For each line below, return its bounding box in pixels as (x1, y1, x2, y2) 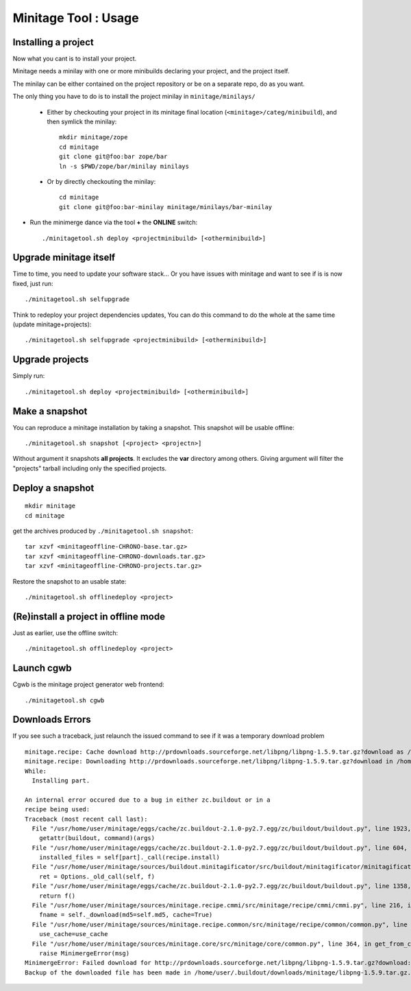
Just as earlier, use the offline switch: (12, 628, 119, 637)
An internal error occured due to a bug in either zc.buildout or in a (25, 796, 271, 804)
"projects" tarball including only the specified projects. (12, 464, 167, 473)
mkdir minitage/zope (59, 134, 128, 141)
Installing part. (32, 776, 90, 785)
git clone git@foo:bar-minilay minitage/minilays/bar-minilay (59, 203, 273, 211)
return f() (38, 892, 76, 900)
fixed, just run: (12, 279, 54, 287)
